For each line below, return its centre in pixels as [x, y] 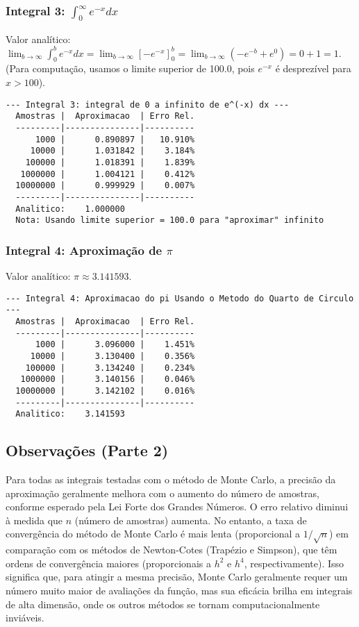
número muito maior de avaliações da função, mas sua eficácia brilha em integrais [179, 591]
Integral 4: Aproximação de [84, 250]
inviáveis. [25, 618]
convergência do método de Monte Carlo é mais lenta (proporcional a [153, 534]
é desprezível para [313, 68]
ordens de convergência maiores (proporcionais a [108, 563]
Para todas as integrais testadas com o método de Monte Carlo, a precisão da [171, 479]
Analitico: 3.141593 [70, 414]
